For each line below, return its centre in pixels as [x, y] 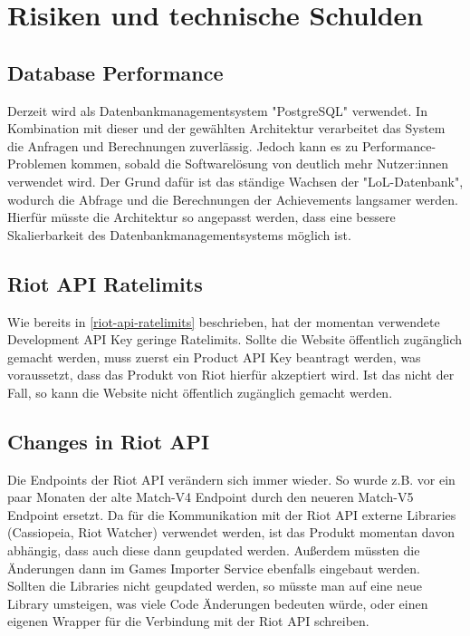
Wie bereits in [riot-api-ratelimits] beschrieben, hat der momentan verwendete [224, 321]
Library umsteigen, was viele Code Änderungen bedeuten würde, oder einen [218, 603]
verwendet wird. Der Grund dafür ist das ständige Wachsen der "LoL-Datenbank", [235, 181]
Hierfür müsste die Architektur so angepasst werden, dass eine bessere [201, 217]
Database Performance [115, 72]
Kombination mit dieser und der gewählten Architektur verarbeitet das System [226, 128]
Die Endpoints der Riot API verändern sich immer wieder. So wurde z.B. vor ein [231, 479]
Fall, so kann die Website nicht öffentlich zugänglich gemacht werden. [200, 392]
